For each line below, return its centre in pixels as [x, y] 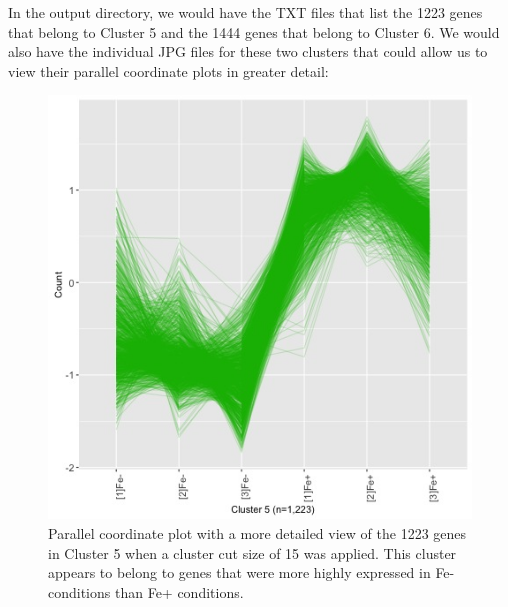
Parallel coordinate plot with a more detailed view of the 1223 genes [257, 532]
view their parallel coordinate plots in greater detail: [168, 70]
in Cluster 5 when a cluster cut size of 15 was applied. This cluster [252, 552]
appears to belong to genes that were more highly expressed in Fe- [251, 572]
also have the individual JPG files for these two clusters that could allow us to [248, 51]
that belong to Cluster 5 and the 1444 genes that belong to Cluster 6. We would [254, 31]
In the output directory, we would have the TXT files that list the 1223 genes [245, 12]
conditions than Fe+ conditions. [146, 591]
